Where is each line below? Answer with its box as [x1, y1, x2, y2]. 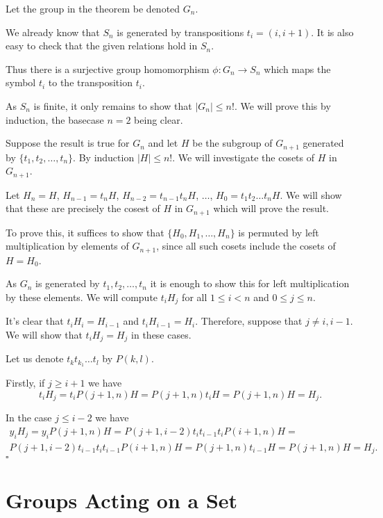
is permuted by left [238, 225, 319, 239]
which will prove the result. [213, 201, 330, 216]
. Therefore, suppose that [195, 314, 303, 328]
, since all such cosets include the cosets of [156, 238, 336, 253]
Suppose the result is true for [6, 136, 130, 150]
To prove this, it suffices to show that [6, 225, 164, 239]
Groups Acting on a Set [6, 486, 238, 515]
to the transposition [48, 75, 133, 90]
